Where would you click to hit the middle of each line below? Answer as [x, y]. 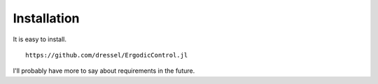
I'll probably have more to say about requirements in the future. [104, 71]
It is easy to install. [40, 39]
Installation [46, 18]
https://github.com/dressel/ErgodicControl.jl [107, 55]
